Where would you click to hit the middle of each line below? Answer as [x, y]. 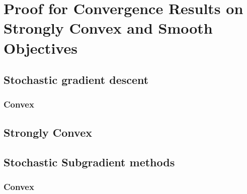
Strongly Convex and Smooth [108, 28]
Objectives [40, 47]
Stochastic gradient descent [76, 80]
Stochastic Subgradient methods [89, 162]
